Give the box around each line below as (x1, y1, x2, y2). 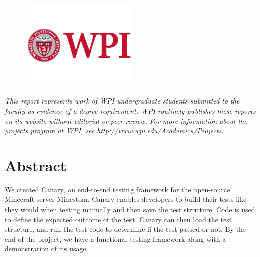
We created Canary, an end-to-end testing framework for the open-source (5, 184, 230, 194)
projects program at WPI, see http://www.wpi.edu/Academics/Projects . (5, 125, 224, 136)
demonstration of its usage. (5, 243, 88, 254)
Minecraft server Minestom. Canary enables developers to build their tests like (5, 194, 247, 204)
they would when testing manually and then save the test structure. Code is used (5, 204, 255, 215)
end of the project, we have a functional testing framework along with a (5, 233, 226, 244)
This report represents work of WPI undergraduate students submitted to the (5, 95, 240, 106)
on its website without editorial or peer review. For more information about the (5, 115, 247, 126)
